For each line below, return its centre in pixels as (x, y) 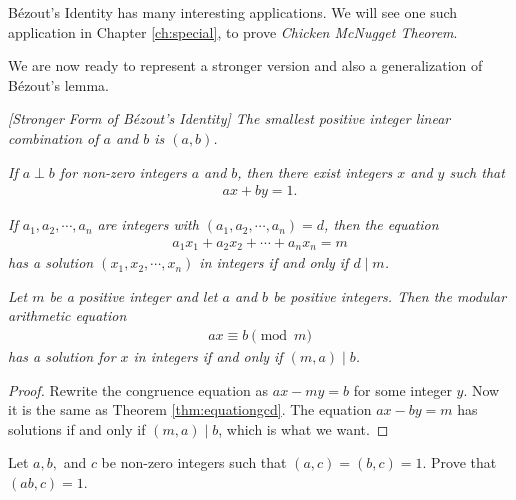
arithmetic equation (67, 315)
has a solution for (62, 356)
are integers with (148, 224)
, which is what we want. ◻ (303, 428)
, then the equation (381, 224)
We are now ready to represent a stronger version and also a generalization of (245, 65)
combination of (53, 137)
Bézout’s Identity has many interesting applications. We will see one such (233, 12)
